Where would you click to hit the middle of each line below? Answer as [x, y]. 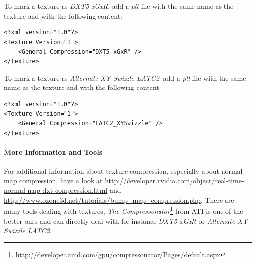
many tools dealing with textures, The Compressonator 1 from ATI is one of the [124, 210]
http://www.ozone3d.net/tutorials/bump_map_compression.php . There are [119, 199]
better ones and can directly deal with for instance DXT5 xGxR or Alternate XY [126, 220]
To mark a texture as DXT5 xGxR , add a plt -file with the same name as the [119, 6]
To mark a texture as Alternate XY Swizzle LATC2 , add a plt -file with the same [125, 77]
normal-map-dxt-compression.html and [63, 190]
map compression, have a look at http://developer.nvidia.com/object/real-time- [124, 180]
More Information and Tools [53, 152]
